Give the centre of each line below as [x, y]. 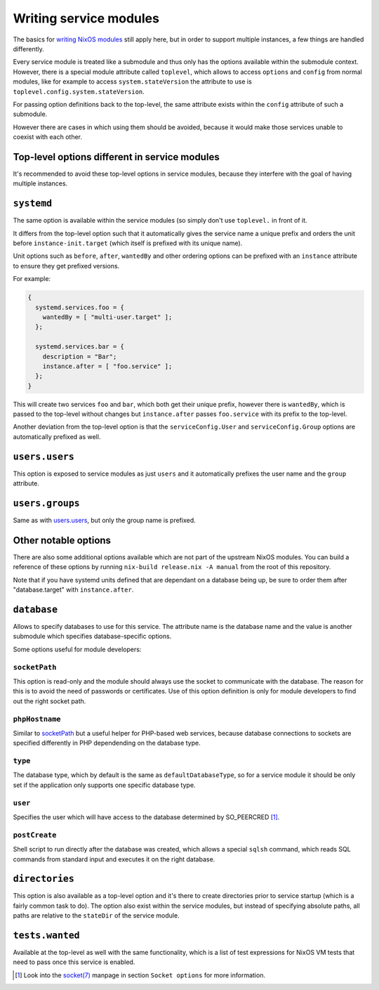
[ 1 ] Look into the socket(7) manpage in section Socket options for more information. [140, 975]
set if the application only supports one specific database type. [104, 785]
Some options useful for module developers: [77, 649]
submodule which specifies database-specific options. [92, 637]
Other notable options [62, 540]
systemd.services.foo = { [80, 307]
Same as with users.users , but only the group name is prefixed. [104, 521]
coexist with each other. [48, 137]
